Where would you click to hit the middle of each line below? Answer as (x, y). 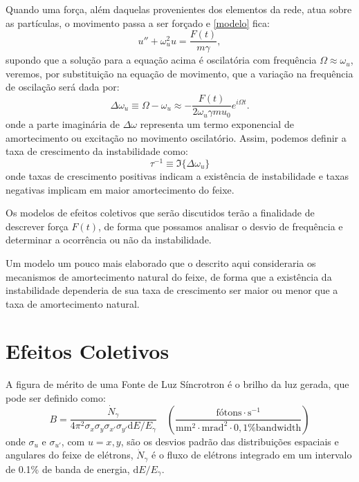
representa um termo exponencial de (217, 124)
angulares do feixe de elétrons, (70, 455)
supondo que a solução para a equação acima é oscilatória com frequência (161, 60)
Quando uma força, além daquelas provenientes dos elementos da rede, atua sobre (179, 9)
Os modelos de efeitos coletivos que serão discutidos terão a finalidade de (160, 213)
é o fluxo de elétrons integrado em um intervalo (252, 455)
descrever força (37, 226)
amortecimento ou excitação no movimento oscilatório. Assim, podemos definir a (176, 137)
